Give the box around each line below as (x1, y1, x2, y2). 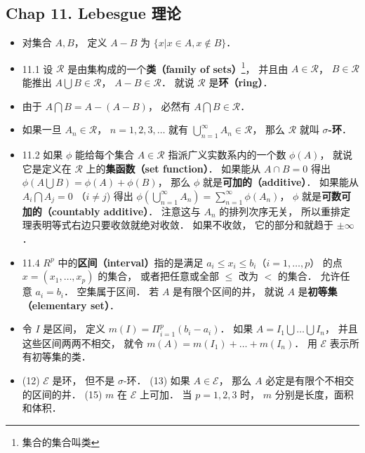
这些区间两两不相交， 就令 (22, 335, 144, 350)
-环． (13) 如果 (123, 372, 190, 387)
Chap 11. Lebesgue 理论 (6, 2, 181, 24)
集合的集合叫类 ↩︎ (22, 434, 100, 449)
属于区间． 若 (96, 284, 159, 299)
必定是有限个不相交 (265, 372, 354, 387)
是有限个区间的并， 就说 (173, 284, 284, 299)
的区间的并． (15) (22, 386, 102, 401)
